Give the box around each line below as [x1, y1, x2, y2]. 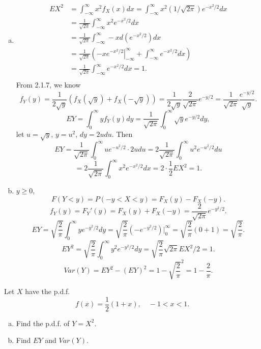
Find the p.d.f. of [16, 317, 70, 328]
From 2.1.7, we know [16, 79, 81, 90]
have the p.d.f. [25, 286, 70, 297]
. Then [111, 128, 133, 139]
